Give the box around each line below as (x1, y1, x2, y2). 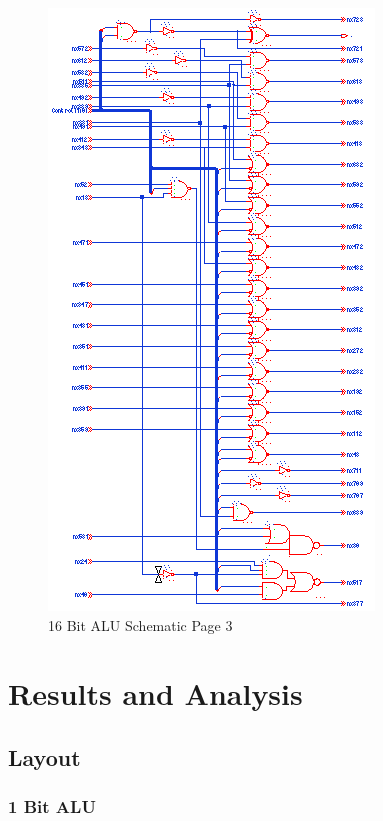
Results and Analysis (8, 673, 303, 714)
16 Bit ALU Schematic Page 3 (48, 614, 233, 635)
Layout (8, 741, 81, 772)
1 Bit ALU (8, 794, 96, 819)
